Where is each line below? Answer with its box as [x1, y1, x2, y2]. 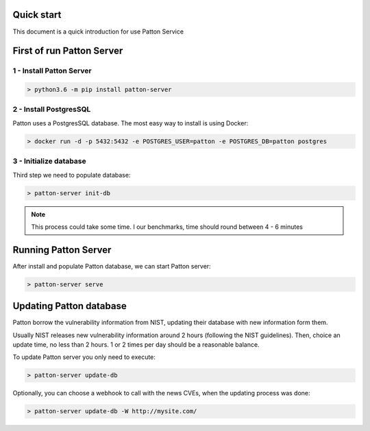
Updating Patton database [12, 300, 127, 312]
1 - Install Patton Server [12, 66, 92, 75]
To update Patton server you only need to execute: [12, 353, 156, 361]
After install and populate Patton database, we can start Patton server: [12, 262, 212, 270]
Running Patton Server [12, 244, 112, 256]
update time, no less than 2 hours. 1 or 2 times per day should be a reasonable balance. [12, 341, 260, 349]
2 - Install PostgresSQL [12, 105, 91, 114]
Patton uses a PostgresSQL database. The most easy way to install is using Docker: [12, 119, 249, 127]
